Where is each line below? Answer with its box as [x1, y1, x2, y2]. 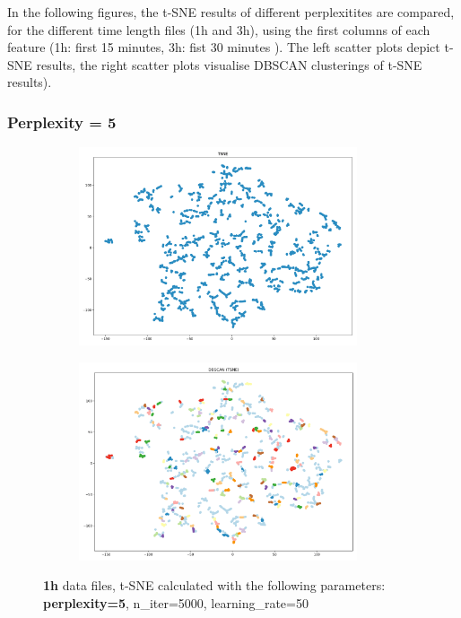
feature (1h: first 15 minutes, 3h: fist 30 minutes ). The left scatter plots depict [7, 38, 440, 57]
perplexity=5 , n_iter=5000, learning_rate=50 [43, 593, 309, 612]
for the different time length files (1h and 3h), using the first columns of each [7, 20, 431, 39]
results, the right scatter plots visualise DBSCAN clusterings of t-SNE [36, 55, 422, 74]
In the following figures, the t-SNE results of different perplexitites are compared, [7, 3, 455, 21]
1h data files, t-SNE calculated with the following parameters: [43, 576, 386, 595]
